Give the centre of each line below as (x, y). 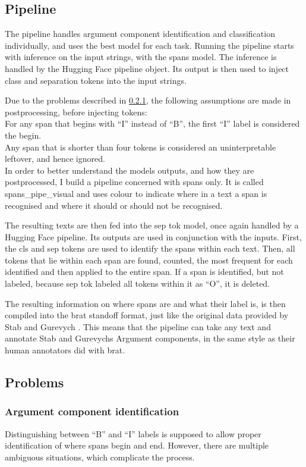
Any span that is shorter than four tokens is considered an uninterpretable (141, 147)
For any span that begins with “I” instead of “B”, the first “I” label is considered (152, 123)
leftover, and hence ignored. (55, 159)
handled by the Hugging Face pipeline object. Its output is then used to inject (147, 68)
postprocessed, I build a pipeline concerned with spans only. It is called (134, 182)
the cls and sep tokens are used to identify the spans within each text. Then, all (150, 248)
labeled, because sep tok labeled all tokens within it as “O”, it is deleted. (138, 283)
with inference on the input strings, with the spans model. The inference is (141, 57)
